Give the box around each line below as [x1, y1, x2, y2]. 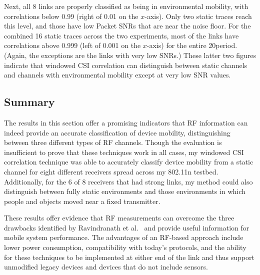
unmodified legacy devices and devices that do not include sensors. [4, 261, 208, 272]
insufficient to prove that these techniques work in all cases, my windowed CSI [4, 146, 244, 157]
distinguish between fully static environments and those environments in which [4, 186, 245, 196]
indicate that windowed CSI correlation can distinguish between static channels [4, 59, 247, 70]
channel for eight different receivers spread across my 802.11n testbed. [4, 166, 218, 176]
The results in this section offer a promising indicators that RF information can [4, 117, 248, 127]
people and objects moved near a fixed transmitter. [4, 195, 160, 206]
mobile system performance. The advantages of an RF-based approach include [4, 232, 243, 242]
